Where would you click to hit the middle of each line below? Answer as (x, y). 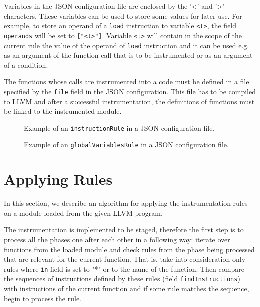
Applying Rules (58, 179)
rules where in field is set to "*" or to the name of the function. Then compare (124, 269)
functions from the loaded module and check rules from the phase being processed (129, 249)
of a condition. (26, 65)
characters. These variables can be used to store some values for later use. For (123, 16)
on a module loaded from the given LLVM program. (83, 213)
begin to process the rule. (43, 298)
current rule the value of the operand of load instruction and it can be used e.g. (127, 45)
